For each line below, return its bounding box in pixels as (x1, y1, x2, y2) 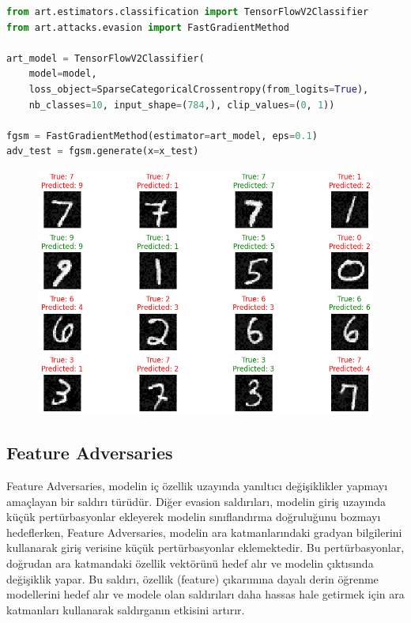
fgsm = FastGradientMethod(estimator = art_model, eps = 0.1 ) (6, 130, 318, 142)
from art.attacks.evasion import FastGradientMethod (6, 21, 289, 33)
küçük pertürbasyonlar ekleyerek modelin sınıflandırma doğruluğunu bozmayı (6, 508, 381, 525)
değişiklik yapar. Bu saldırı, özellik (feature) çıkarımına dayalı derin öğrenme (6, 570, 379, 587)
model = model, (28, 68, 97, 80)
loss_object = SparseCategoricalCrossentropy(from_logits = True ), (28, 83, 369, 95)
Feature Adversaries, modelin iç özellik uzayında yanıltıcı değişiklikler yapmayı (6, 478, 388, 493)
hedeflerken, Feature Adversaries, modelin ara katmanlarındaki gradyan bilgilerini (6, 523, 402, 540)
